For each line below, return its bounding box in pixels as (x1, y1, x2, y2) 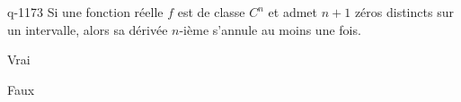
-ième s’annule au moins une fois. (179, 20, 361, 38)
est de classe (177, 3, 245, 21)
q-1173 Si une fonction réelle (7, 3, 164, 21)
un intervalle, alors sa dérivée (7, 20, 168, 38)
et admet (268, 3, 318, 21)
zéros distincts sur (354, 3, 454, 21)
